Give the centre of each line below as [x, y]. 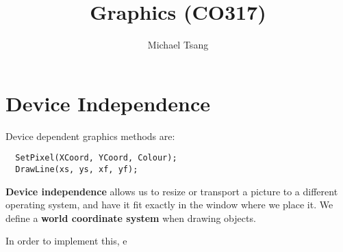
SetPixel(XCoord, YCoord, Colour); [96, 158]
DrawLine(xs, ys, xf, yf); [77, 169]
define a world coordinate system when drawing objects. [131, 218]
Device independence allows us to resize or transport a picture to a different [172, 191]
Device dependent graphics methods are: [90, 136]
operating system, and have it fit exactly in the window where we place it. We [169, 205]
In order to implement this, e [66, 241]
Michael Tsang [178, 45]
